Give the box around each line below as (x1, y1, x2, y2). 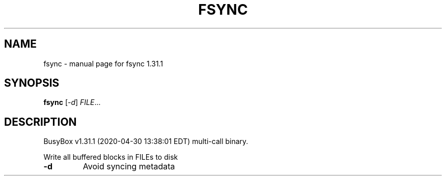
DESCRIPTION (4, 115, 77, 128)
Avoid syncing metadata (82, 161, 175, 172)
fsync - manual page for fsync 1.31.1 (43, 59, 163, 68)
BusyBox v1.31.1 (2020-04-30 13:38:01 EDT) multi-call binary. (43, 137, 248, 146)
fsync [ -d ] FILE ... (43, 98, 101, 107)
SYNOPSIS (4, 77, 60, 90)
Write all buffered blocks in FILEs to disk (43, 153, 178, 162)
